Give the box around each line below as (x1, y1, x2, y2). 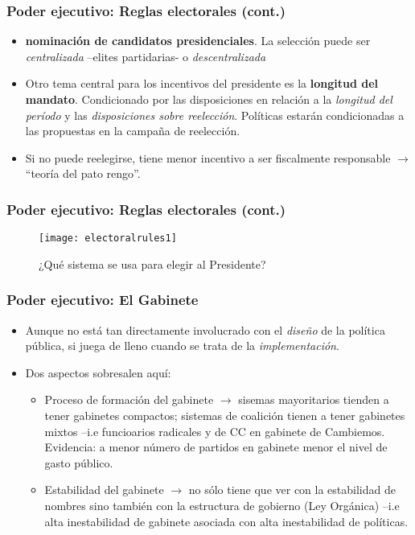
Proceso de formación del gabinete (44, 391, 214, 408)
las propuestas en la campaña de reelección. (25, 122, 240, 139)
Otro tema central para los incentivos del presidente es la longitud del (25, 75, 378, 92)
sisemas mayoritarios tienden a (238, 391, 389, 408)
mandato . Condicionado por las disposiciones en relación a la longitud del (25, 91, 392, 107)
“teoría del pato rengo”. (25, 165, 141, 182)
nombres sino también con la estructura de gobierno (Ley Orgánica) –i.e (44, 497, 400, 513)
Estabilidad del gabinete (44, 481, 164, 498)
